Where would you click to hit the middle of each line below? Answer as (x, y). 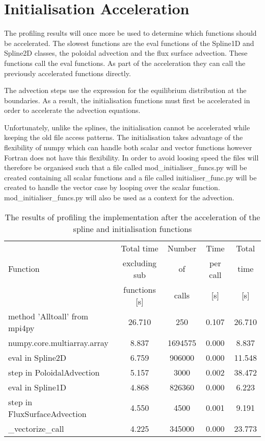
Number (182, 248)
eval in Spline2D (37, 357)
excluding (140, 263)
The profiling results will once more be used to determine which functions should (130, 33)
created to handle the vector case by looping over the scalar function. (112, 187)
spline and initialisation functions (132, 228)
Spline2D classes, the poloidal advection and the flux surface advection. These (126, 53)
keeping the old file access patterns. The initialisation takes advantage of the (124, 137)
